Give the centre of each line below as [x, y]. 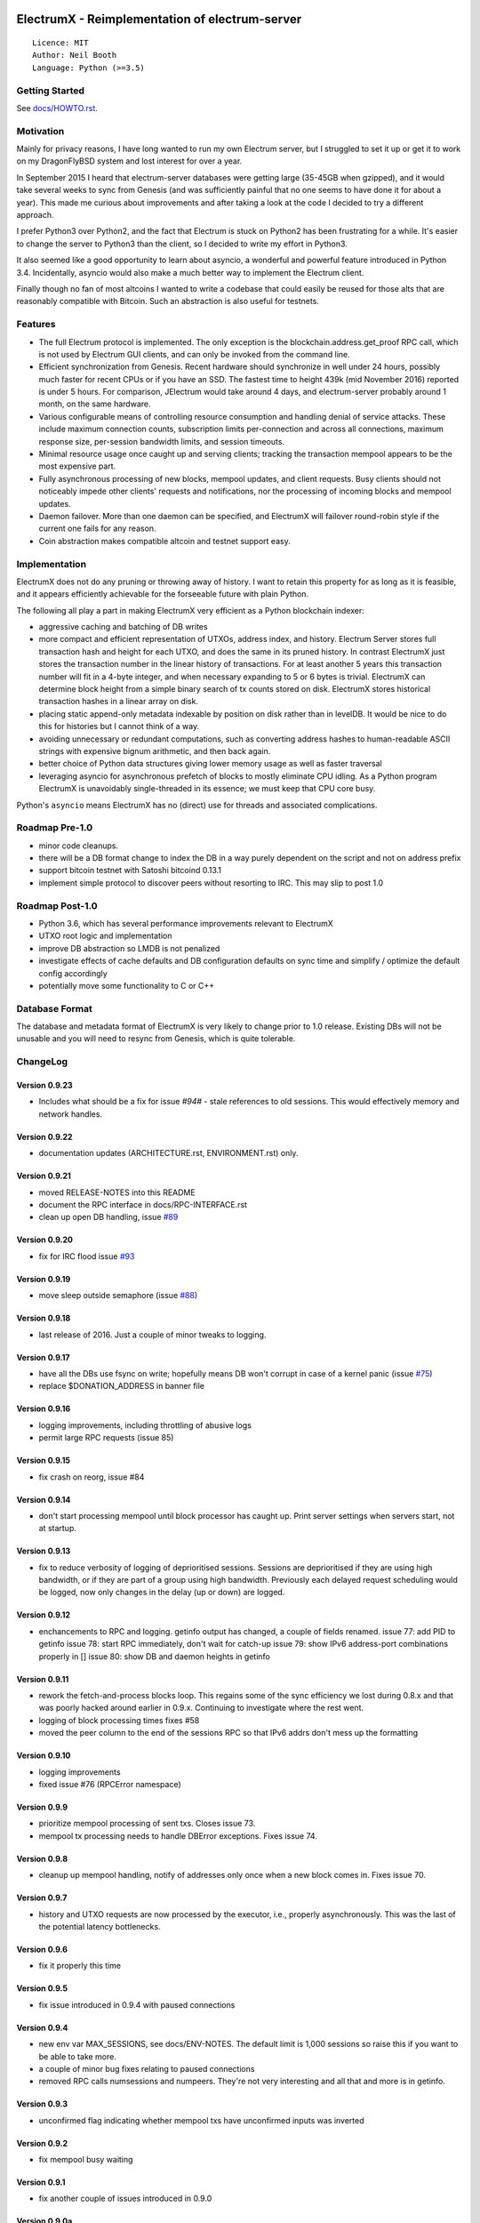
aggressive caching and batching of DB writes [123, 627]
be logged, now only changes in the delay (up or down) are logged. [162, 1593]
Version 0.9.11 [43, 1679]
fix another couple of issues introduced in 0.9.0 [125, 2199]
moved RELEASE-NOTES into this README [117, 1192]
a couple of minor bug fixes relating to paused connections [147, 2068]
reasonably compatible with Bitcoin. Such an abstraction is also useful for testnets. [168, 301]
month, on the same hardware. [95, 404]
